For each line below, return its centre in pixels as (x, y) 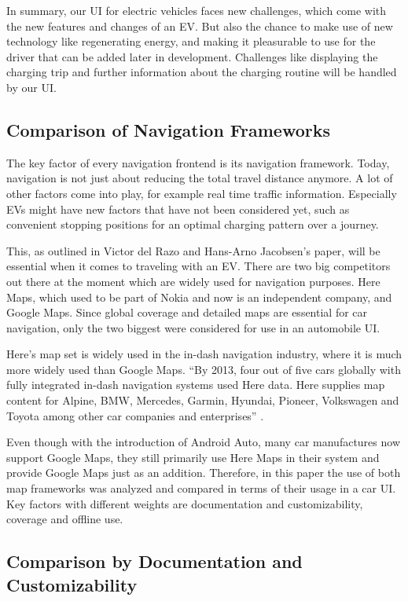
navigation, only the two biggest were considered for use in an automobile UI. (193, 327)
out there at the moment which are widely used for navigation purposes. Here (193, 281)
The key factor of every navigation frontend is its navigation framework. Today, (198, 162)
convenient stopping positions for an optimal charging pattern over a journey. (193, 224)
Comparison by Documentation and (154, 561)
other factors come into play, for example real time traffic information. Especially (202, 193)
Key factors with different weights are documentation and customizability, (185, 503)
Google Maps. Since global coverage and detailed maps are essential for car (187, 312)
